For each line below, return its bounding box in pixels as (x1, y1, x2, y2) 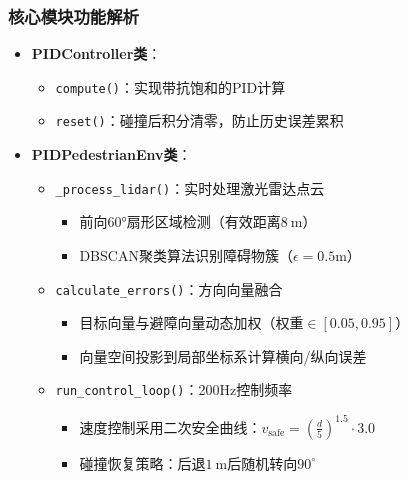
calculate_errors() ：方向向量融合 (55, 278, 283, 299)
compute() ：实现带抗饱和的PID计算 (55, 76, 286, 97)
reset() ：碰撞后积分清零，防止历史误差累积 (55, 110, 344, 131)
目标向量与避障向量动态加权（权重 (79, 312, 304, 333)
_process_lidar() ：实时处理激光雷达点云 (55, 177, 325, 198)
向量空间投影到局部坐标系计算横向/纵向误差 (79, 345, 367, 366)
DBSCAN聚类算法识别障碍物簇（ (79, 244, 293, 265)
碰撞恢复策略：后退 (79, 452, 206, 473)
